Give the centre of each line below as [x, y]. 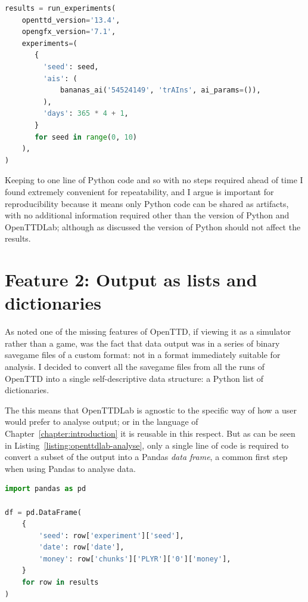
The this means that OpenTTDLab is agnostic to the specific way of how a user [151, 410]
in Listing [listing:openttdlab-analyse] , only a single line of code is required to [147, 445]
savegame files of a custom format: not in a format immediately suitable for [143, 355]
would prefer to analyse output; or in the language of [102, 422]
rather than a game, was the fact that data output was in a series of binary [142, 343]
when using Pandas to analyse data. [70, 468]
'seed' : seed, [71, 67]
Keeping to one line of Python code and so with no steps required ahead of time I [154, 180]
